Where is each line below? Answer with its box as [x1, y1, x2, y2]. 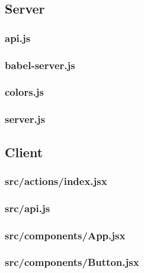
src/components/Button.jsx [5, 255, 139, 269]
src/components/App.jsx [5, 227, 126, 242]
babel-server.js [5, 57, 75, 72]
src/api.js [5, 200, 50, 215]
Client [5, 142, 43, 161]
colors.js [5, 84, 44, 99]
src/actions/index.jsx [5, 173, 107, 188]
